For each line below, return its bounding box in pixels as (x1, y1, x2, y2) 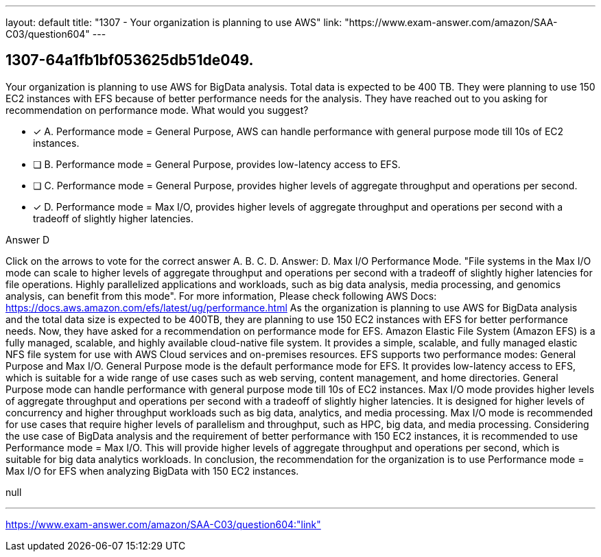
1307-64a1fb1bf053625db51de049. (5, 51, 254, 69)
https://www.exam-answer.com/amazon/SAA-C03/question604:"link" (5, 518, 321, 530)
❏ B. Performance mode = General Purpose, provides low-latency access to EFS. (33, 158, 401, 170)
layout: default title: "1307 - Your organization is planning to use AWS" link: (5, 16, 342, 28)
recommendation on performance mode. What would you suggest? (5, 104, 309, 116)
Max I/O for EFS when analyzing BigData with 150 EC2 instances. (5, 464, 299, 477)
